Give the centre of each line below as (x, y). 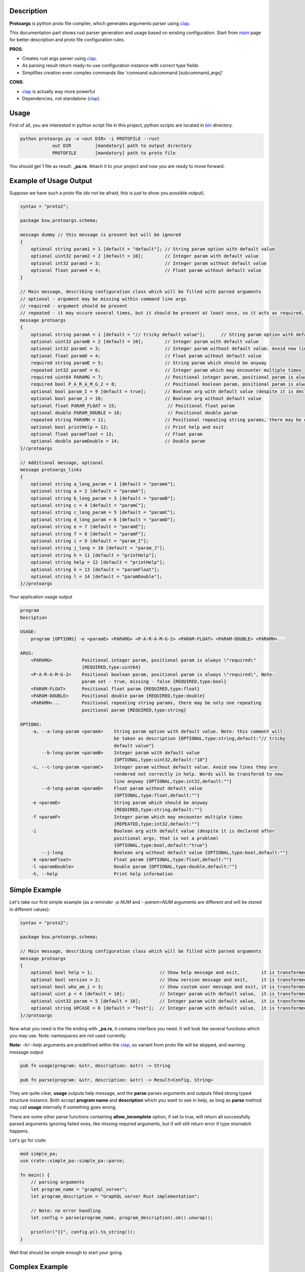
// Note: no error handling (66, 1211)
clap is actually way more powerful (58, 91)
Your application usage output (41, 597)
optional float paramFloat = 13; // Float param (117, 434)
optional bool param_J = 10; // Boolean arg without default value (146, 399)
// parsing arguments (58, 1182)
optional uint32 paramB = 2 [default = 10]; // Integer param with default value (145, 342)
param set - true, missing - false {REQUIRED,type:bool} (154, 682)
